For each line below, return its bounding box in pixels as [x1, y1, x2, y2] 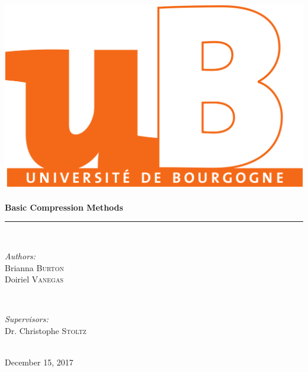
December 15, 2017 [5, 356, 73, 368]
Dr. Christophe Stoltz [5, 324, 86, 336]
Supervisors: [5, 313, 49, 325]
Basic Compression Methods [5, 201, 123, 213]
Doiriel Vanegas [5, 273, 63, 285]
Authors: [5, 249, 36, 262]
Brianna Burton [5, 261, 64, 274]
